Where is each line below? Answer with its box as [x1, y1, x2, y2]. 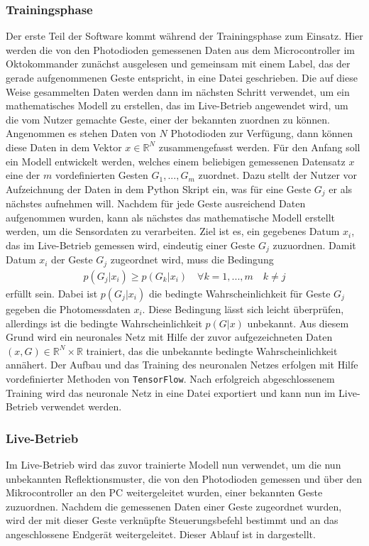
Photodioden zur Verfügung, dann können [170, 126, 353, 141]
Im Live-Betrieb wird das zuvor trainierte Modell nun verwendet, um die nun [6, 457, 341, 471]
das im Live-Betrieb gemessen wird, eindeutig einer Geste [6, 237, 255, 252]
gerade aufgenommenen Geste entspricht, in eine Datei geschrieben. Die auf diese [6, 70, 358, 84]
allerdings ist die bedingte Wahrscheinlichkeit [6, 315, 202, 330]
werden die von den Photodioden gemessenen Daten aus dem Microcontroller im [6, 42, 355, 57]
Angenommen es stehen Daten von [6, 126, 156, 141]
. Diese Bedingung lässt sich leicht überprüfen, [142, 301, 344, 316]
